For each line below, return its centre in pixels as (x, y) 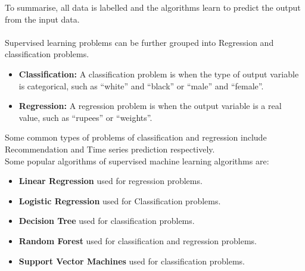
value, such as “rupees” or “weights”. (85, 117)
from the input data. (42, 19)
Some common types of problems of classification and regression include (136, 137)
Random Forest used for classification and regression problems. (138, 240)
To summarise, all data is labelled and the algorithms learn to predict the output (153, 7)
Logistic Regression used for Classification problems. (120, 200)
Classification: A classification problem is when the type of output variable (159, 74)
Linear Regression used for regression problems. (111, 181)
